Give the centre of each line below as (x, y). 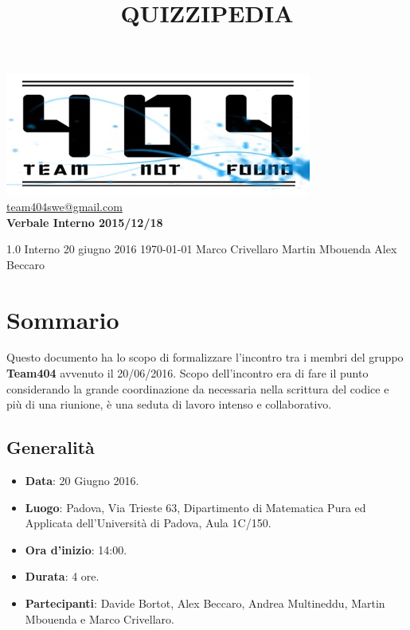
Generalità (51, 447)
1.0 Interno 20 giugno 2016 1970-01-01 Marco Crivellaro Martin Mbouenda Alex (202, 249)
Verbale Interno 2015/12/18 (85, 222)
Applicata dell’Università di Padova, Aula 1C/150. (148, 523)
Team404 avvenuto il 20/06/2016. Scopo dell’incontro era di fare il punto (187, 373)
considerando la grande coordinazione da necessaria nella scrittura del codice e (198, 388)
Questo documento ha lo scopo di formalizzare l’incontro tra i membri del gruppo (205, 357)
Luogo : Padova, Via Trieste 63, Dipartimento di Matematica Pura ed (195, 507)
